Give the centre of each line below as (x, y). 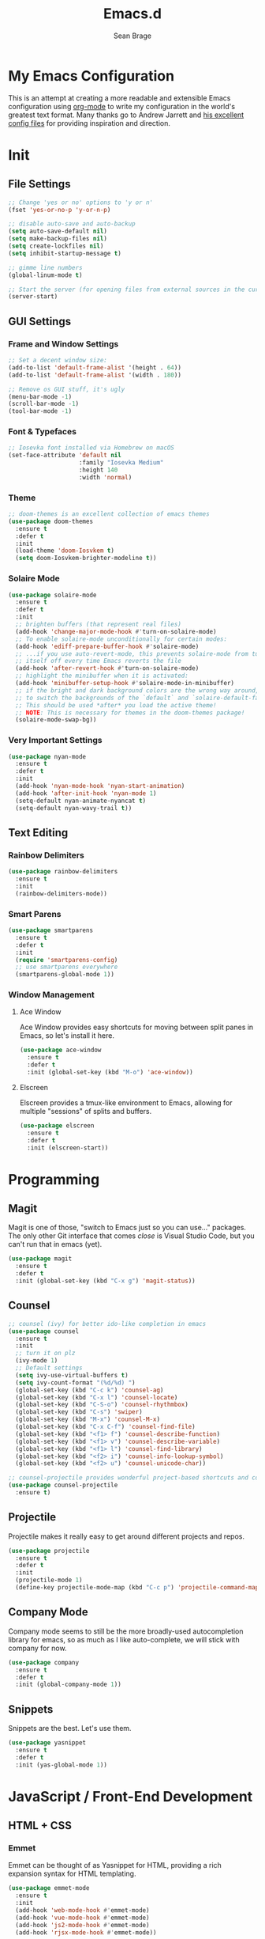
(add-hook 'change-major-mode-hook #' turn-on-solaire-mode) (116, 631)
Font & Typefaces (43, 432)
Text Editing (38, 833)
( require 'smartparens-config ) (67, 960)
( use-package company (44, 1662)
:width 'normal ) (105, 477)
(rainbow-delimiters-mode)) (62, 894)
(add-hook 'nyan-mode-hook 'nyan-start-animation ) (100, 786)
